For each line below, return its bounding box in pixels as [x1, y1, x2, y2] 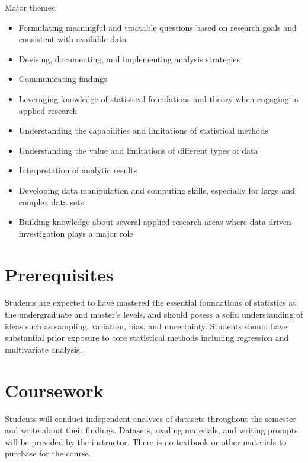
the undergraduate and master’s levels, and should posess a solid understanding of [5, 308, 303, 321]
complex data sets [18, 195, 84, 208]
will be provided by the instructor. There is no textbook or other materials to [5, 435, 287, 448]
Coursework [5, 378, 104, 402]
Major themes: [5, 1, 57, 13]
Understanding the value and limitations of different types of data [18, 144, 258, 156]
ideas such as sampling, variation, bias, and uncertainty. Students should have [5, 319, 287, 332]
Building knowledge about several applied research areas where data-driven [18, 215, 291, 228]
